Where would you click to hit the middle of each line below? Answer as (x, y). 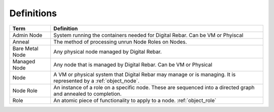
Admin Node (27, 35)
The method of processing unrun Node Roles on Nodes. (120, 42)
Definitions (33, 13)
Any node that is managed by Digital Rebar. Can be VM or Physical (133, 64)
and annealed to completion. (88, 94)
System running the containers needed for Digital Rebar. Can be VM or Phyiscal (148, 35)
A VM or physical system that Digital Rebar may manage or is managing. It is (145, 74)
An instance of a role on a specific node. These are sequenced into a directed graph (154, 87)
